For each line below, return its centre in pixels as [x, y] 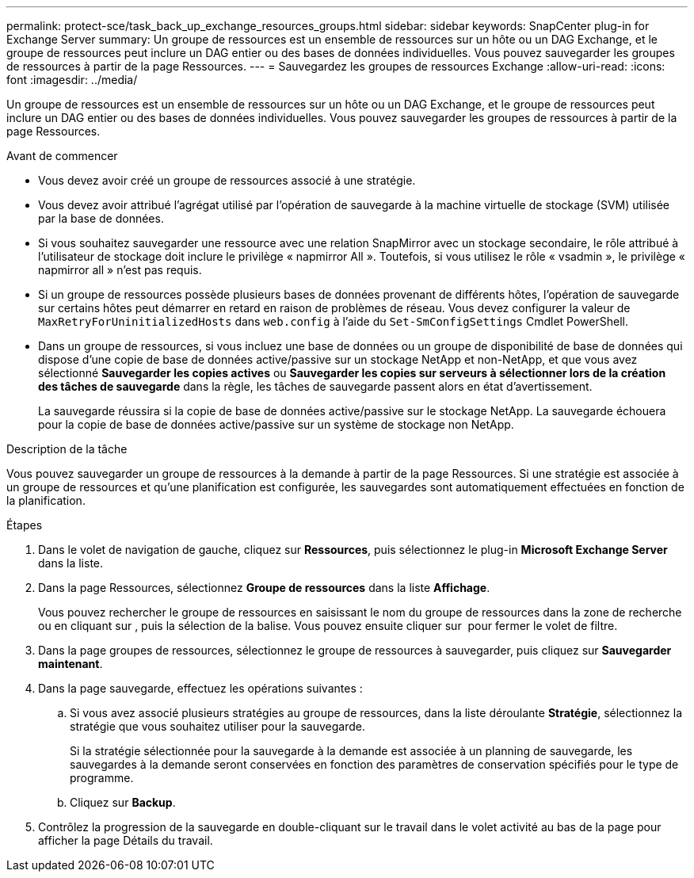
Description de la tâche [67, 449]
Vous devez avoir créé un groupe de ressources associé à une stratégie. [227, 180]
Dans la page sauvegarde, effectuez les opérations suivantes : [200, 688]
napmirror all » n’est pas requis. [120, 270]
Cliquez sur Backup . [123, 802]
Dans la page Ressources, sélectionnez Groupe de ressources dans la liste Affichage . [264, 588]
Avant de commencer [62, 156]
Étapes [25, 525]
